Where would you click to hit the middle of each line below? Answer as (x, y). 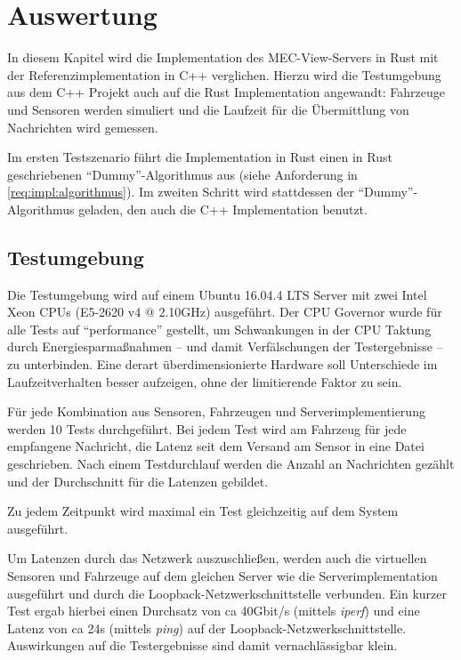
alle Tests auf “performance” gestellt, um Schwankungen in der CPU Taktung (219, 329)
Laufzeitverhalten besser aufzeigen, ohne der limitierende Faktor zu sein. (205, 381)
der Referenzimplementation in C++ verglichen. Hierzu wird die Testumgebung (224, 74)
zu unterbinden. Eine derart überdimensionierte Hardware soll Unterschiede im (222, 364)
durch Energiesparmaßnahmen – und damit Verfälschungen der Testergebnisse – (225, 346)
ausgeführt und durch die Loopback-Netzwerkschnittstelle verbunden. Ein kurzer (227, 593)
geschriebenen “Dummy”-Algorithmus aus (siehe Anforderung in (182, 174)
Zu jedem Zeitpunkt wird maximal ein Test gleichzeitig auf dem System (203, 511)
